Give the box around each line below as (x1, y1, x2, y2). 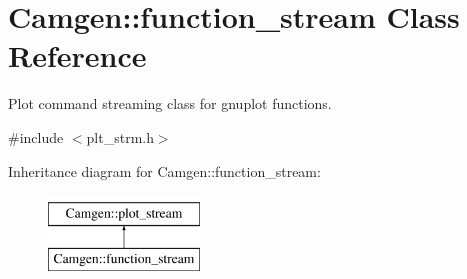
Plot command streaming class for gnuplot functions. (8, 93, 332, 114)
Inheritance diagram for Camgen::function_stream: (8, 160, 321, 181)
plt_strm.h (86, 126, 154, 147)
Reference (8, 35, 147, 76)
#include (8, 126, 64, 147)
